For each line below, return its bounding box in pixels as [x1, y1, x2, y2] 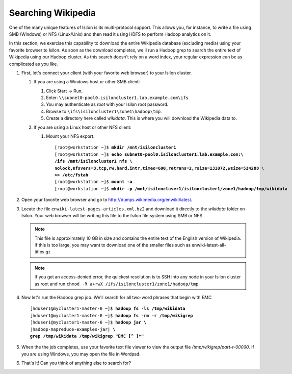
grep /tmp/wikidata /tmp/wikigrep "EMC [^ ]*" [30, 333, 144, 339]
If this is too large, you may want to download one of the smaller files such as [34, 242, 191, 248]
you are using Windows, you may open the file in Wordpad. [21, 351, 141, 357]
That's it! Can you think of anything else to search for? [21, 360, 131, 366]
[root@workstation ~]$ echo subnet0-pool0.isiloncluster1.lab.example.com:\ [54, 151, 244, 157]
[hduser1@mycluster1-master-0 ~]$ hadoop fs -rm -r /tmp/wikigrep [30, 313, 193, 318]
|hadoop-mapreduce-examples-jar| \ [30, 326, 116, 332]
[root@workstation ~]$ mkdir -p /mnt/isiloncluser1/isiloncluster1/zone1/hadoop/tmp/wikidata [54, 186, 288, 191]
